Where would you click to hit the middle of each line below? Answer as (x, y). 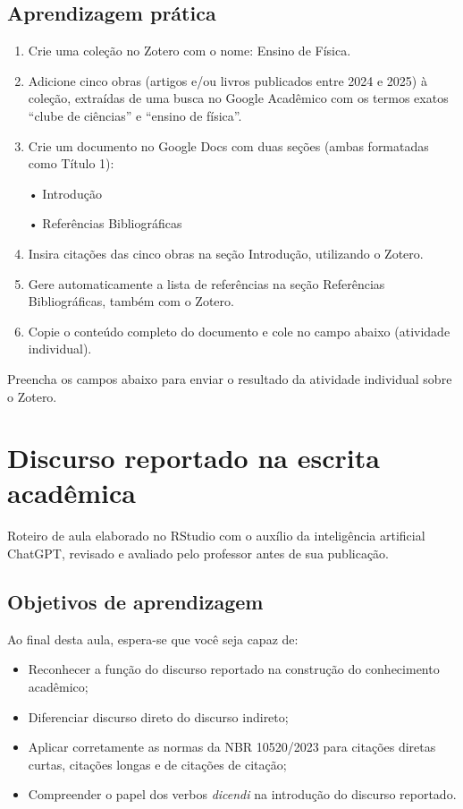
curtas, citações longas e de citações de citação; (157, 764)
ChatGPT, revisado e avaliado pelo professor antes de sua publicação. (198, 554)
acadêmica (72, 493)
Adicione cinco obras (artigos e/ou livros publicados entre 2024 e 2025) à (227, 80)
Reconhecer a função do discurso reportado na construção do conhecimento (234, 669)
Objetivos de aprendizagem (135, 601)
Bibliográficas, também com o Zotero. (131, 301)
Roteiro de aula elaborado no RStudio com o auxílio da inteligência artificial (216, 536)
